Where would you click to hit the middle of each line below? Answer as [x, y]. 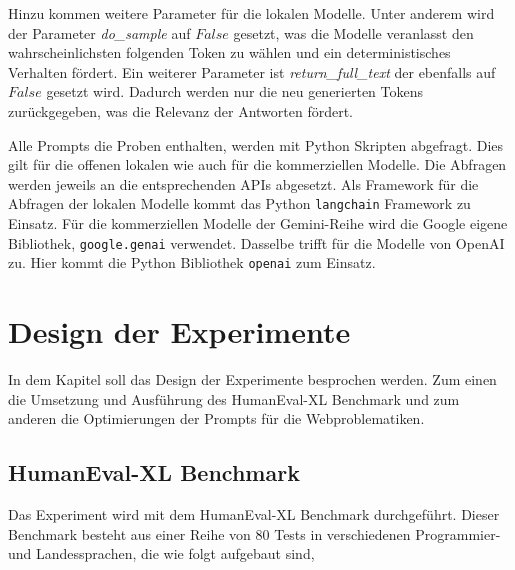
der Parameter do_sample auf [99, 32]
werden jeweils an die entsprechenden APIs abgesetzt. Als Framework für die [243, 183]
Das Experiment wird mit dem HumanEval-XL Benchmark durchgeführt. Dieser [254, 514]
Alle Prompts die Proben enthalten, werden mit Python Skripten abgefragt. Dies [256, 144]
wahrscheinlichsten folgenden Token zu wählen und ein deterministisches [229, 52]
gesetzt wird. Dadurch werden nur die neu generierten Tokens [235, 91]
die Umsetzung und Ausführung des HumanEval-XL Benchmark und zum [234, 398]
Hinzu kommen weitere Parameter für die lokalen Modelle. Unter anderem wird [251, 13]
